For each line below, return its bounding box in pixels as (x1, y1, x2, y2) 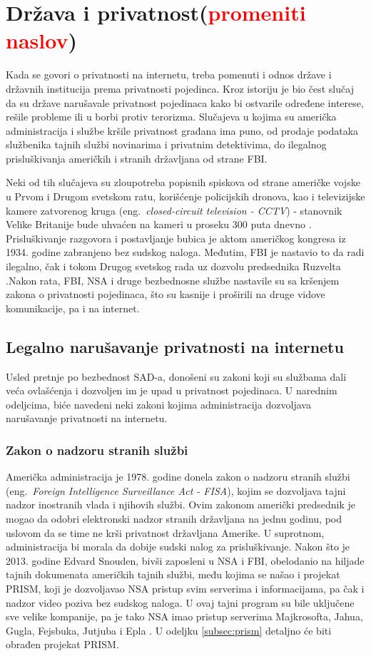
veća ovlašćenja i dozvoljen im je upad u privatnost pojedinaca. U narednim (6, 383, 337, 398)
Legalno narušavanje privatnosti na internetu (6, 335, 344, 357)
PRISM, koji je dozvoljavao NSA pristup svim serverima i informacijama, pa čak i (6, 580, 365, 595)
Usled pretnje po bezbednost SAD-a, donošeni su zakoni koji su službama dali (6, 369, 347, 384)
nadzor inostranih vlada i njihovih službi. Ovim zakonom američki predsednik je (6, 497, 356, 512)
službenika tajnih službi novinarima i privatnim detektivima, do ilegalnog (6, 137, 327, 152)
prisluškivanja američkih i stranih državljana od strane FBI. (6, 150, 268, 165)
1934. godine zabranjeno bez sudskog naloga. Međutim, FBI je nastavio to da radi (6, 245, 365, 260)
